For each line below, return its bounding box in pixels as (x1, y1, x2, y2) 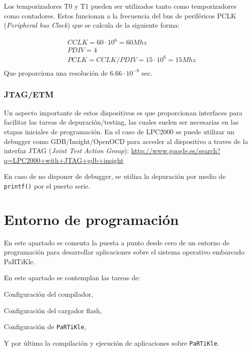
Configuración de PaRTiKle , (4, 321, 86, 332)
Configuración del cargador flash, (4, 305, 102, 315)
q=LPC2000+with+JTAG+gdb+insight (4, 155, 124, 165)
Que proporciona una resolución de (4, 67, 108, 78)
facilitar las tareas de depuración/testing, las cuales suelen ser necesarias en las (4, 117, 239, 127)
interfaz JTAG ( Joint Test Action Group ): (4, 145, 129, 156)
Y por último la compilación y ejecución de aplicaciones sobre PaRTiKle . (4, 337, 219, 348)
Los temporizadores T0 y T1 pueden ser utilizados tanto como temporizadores (4, 1, 237, 11)
